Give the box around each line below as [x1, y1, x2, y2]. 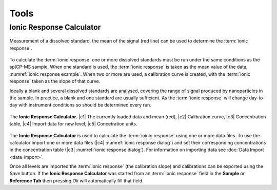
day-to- [249, 95, 265, 101]
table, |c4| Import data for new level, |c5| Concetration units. [9, 121, 137, 127]
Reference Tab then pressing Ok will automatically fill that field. [9, 177, 144, 184]
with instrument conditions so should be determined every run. [18, 102, 151, 108]
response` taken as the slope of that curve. [9, 78, 101, 85]
